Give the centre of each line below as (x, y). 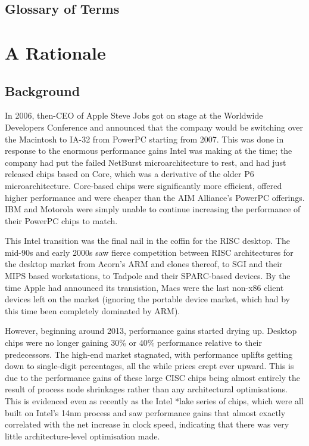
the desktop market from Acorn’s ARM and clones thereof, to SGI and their (144, 264)
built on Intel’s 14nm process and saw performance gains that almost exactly (145, 412)
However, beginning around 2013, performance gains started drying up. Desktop (151, 331)
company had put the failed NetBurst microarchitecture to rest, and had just (146, 162)
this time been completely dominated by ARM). (93, 310)
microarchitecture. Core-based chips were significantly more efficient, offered (143, 185)
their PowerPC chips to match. (61, 220)
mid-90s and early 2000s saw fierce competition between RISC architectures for (149, 252)
